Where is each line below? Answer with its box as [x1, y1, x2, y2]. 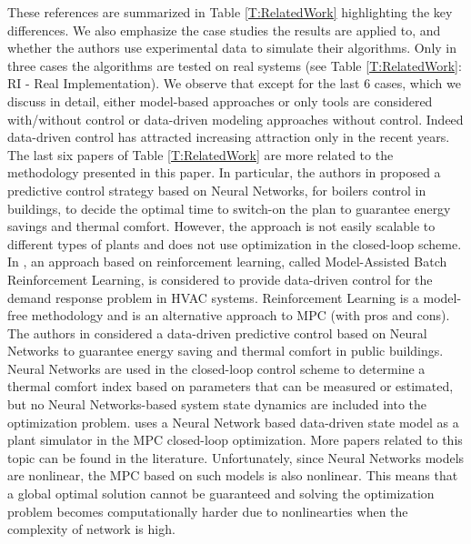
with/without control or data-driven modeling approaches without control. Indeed [7, 109, 464, 128]
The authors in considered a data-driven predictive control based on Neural [7, 323, 427, 342]
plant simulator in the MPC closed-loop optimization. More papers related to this [7, 430, 463, 449]
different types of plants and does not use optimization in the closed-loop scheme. [7, 234, 462, 253]
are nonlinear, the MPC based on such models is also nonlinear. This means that [7, 466, 458, 485]
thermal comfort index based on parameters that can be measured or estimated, [7, 377, 454, 396]
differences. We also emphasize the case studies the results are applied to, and [7, 20, 441, 39]
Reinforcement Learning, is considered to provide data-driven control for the [7, 269, 433, 288]
